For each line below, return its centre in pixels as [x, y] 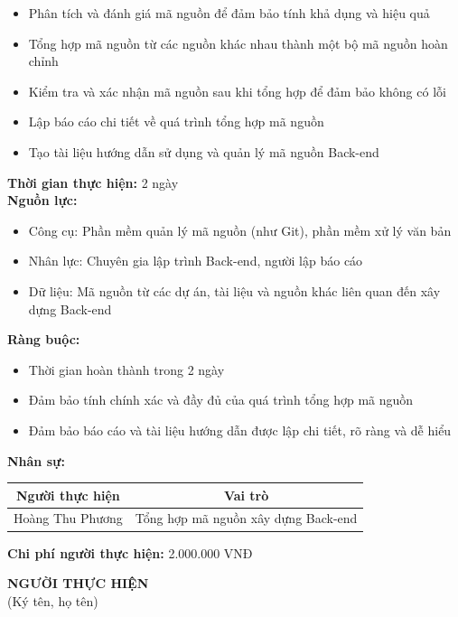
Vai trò [246, 495]
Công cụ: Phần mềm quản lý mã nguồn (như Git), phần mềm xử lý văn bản [240, 230]
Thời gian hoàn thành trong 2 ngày [126, 369]
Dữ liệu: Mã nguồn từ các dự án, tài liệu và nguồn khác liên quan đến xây [234, 290]
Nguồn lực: [42, 200]
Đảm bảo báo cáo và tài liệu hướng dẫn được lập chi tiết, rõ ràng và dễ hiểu [240, 430]
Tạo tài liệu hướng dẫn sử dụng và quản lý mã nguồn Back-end [204, 151]
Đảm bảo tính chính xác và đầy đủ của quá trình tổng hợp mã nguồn [221, 400]
